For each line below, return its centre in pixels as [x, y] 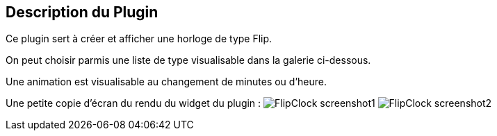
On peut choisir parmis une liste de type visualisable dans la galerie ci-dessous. [188, 60]
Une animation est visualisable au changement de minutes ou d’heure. [166, 82]
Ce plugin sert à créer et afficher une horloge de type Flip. [139, 39]
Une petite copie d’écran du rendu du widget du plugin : [133, 103]
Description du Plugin [82, 12]
